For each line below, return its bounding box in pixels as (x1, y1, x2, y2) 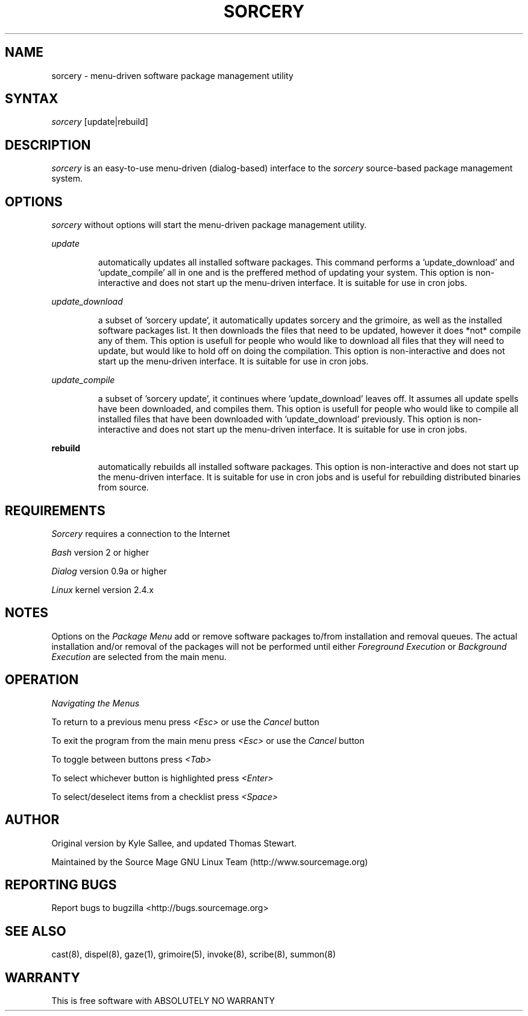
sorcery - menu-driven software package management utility (51, 70, 294, 81)
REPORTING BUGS (5, 877, 117, 892)
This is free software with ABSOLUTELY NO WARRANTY (51, 995, 275, 1006)
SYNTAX (5, 91, 58, 107)
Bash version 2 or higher (51, 547, 149, 557)
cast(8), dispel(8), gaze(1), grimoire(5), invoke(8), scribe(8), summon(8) (51, 949, 336, 960)
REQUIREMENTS (5, 503, 105, 518)
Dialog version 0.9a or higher (51, 565, 167, 576)
